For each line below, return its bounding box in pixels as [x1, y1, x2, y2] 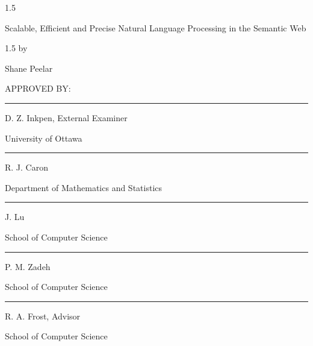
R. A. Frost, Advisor [5, 309, 81, 322]
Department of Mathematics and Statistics [5, 181, 163, 193]
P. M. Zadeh [5, 260, 51, 272]
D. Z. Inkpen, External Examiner [5, 111, 128, 124]
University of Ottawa [5, 131, 82, 144]
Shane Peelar [5, 61, 53, 74]
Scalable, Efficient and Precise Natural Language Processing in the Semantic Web [5, 21, 306, 34]
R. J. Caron [5, 161, 48, 174]
